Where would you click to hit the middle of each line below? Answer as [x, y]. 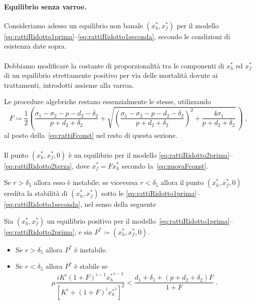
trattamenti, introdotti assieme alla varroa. [69, 85]
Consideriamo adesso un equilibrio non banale [74, 25]
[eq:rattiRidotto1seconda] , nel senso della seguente [80, 204]
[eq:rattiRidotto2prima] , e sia [48, 231]
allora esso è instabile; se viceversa [86, 182]
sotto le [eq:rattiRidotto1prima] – [151, 193]
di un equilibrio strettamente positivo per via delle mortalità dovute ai [111, 75]
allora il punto [182, 182]
